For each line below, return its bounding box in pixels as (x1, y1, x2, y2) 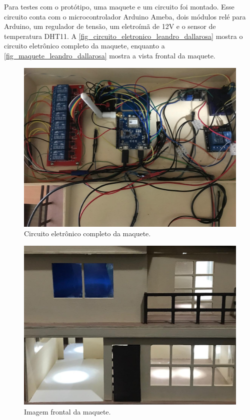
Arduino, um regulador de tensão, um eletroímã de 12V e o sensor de (4, 21, 216, 31)
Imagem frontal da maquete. (24, 406, 111, 417)
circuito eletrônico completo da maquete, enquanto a (4, 40, 165, 51)
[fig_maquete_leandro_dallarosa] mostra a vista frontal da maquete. (4, 50, 215, 60)
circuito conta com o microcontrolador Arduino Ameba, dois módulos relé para (4, 11, 246, 21)
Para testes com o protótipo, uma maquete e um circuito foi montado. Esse (4, 1, 234, 11)
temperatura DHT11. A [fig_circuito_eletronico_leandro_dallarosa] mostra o (4, 30, 243, 41)
